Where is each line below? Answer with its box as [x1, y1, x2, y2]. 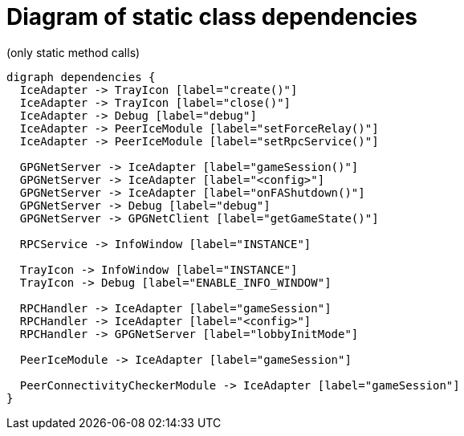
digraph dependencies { [6, 70, 156, 84]
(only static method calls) [6, 45, 140, 59]
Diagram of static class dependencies [6, 3, 418, 31]
